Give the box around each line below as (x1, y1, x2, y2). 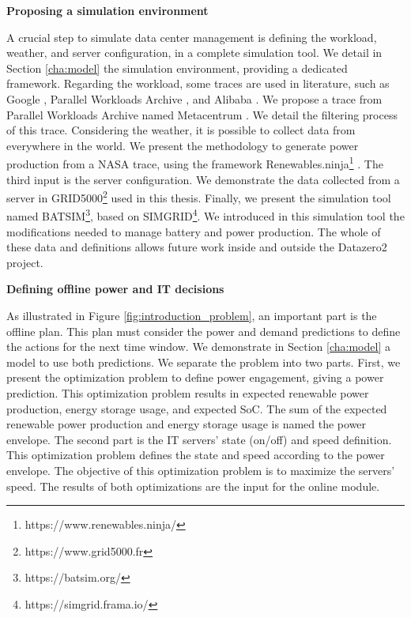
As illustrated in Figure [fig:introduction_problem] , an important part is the (6, 307, 377, 324)
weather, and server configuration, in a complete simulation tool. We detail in (6, 44, 383, 61)
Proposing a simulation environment (6, 2, 209, 18)
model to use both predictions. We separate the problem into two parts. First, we (6, 353, 401, 370)
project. (6, 254, 43, 270)
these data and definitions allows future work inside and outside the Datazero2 (6, 239, 387, 255)
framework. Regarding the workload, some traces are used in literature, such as (6, 75, 390, 92)
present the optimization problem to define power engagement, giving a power (6, 369, 384, 386)
